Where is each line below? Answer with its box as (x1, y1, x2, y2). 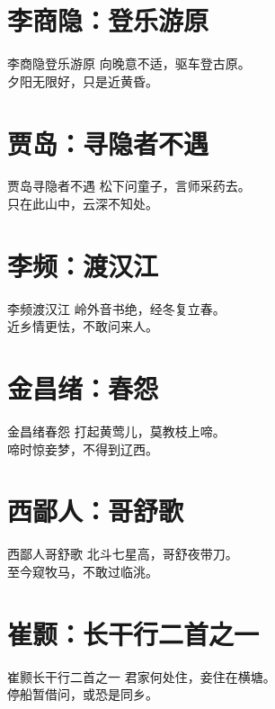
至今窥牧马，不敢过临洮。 (7, 561, 158, 580)
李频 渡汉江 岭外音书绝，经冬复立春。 (7, 299, 226, 318)
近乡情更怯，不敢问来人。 (7, 317, 158, 336)
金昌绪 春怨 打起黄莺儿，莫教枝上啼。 (7, 422, 226, 441)
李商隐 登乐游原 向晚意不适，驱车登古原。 (7, 54, 251, 73)
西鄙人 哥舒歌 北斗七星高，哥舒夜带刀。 (7, 544, 238, 563)
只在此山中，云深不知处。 (7, 194, 158, 213)
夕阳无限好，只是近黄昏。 (7, 71, 158, 90)
